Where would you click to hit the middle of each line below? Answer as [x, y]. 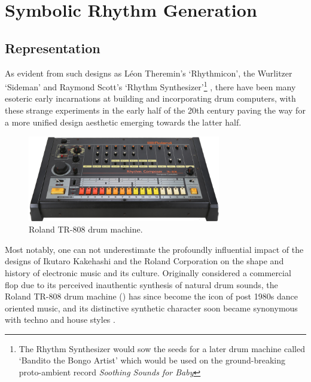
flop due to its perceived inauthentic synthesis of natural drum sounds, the [141, 284]
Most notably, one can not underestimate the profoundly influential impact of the [154, 249]
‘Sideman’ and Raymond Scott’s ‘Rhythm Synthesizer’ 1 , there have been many [150, 86]
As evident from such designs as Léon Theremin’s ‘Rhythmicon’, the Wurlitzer [149, 73]
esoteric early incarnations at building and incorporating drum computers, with [150, 98]
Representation [53, 48]
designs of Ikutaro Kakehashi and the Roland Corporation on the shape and [144, 261]
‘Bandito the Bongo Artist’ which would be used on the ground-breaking [152, 360]
